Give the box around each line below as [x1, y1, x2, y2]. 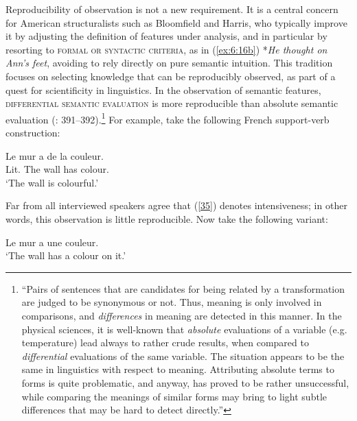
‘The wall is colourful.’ [5, 175, 99, 189]
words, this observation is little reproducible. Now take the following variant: [5, 211, 328, 226]
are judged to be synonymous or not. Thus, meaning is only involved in [21, 295, 322, 309]
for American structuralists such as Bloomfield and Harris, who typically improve [5, 15, 347, 29]
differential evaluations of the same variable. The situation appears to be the [21, 348, 345, 363]
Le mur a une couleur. [5, 234, 99, 249]
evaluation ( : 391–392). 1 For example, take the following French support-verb [5, 110, 330, 126]
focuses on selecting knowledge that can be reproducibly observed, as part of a [5, 69, 336, 83]
